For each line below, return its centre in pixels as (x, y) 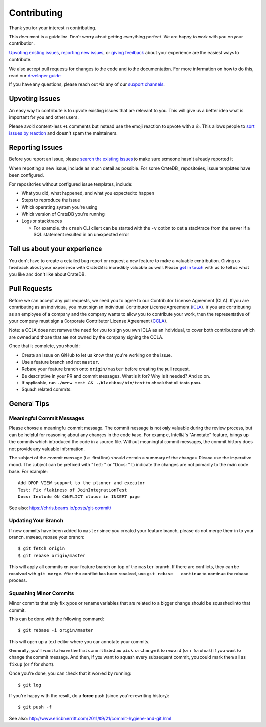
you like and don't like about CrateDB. (48, 274)
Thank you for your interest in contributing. (52, 28)
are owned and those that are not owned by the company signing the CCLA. (86, 337)
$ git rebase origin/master (52, 555)
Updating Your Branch (36, 521)
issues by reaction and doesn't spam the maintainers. (63, 133)
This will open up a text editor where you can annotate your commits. (79, 641)
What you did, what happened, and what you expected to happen (88, 193)
